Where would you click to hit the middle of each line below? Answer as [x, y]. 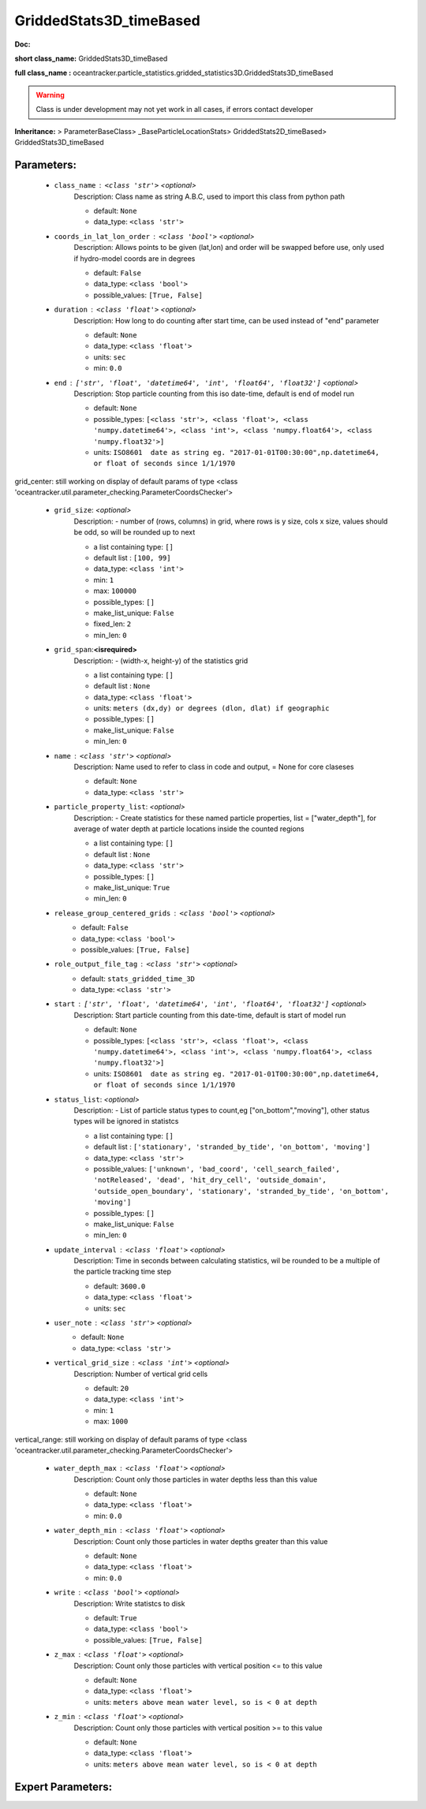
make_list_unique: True [132, 887]
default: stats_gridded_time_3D [138, 979]
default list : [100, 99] [132, 558]
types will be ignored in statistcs [126, 1121]
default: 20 [111, 1388]
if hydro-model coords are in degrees [135, 258]
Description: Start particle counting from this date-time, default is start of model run [210, 1015]
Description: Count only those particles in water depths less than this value [196, 1479]
